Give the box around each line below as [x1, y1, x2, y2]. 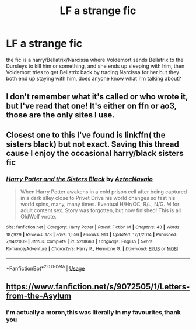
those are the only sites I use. [6, 110, 115, 120]
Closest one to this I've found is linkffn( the [6, 130, 166, 140]
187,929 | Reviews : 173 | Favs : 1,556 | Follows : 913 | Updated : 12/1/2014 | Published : [6, 231, 177, 237]
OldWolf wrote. [20, 213, 57, 220]
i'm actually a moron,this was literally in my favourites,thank [6, 308, 181, 316]
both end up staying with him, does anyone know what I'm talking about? [6, 75, 181, 82]
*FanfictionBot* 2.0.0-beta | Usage [6, 264, 85, 272]
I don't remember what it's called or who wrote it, [6, 92, 188, 102]
